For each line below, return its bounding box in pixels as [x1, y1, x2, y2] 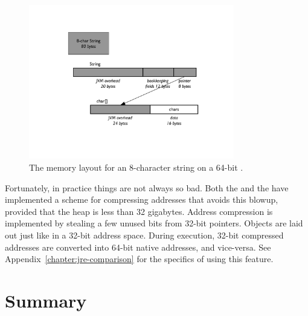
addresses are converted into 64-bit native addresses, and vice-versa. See [5, 240, 271, 253]
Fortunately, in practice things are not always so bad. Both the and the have [5, 181, 289, 194]
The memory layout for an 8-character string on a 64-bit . [29, 160, 243, 173]
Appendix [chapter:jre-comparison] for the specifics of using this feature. [5, 252, 274, 265]
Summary [5, 288, 87, 312]
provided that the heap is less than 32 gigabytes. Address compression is [5, 205, 273, 217]
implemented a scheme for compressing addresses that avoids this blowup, [5, 193, 278, 206]
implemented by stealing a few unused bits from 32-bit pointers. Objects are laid [5, 217, 303, 229]
